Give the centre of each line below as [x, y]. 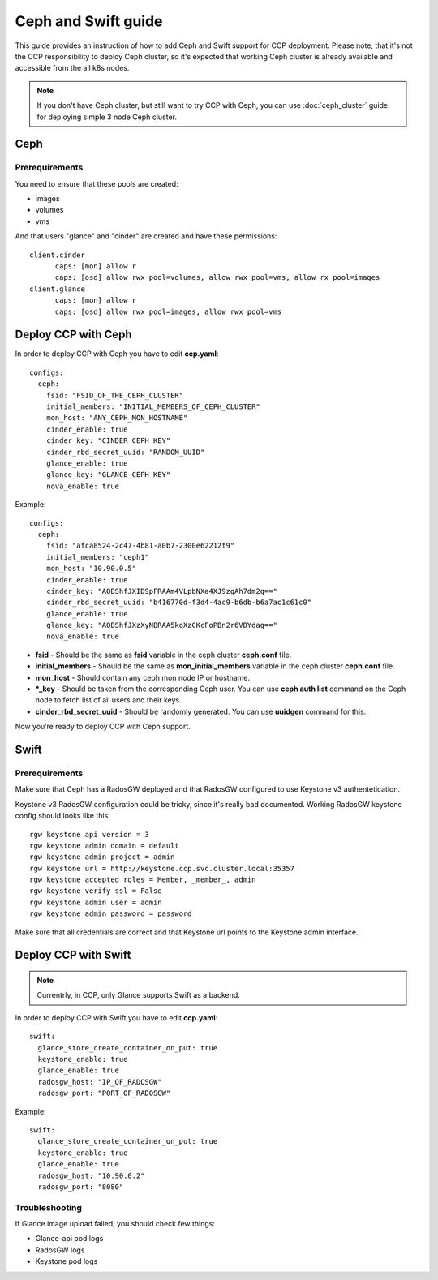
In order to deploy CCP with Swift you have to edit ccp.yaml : [116, 1017]
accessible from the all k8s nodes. [72, 68]
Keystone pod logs [67, 1261]
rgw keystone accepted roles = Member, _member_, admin [143, 880]
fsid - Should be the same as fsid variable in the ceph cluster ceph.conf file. [163, 655]
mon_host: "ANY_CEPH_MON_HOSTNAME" [117, 418]
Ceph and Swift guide [89, 21]
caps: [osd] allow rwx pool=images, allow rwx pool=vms [168, 311]
